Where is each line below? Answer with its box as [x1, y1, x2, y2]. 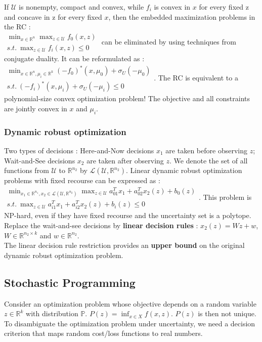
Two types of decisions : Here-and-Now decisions [4, 145, 154, 156]
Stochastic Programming [4, 274, 136, 290]
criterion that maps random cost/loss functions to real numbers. [4, 328, 203, 338]
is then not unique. [198, 308, 256, 319]
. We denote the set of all [169, 155, 248, 165]
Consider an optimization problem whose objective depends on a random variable [4, 298, 256, 309]
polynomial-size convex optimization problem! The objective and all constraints [4, 93, 250, 104]
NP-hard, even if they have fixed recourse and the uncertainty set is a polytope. [4, 210, 251, 221]
